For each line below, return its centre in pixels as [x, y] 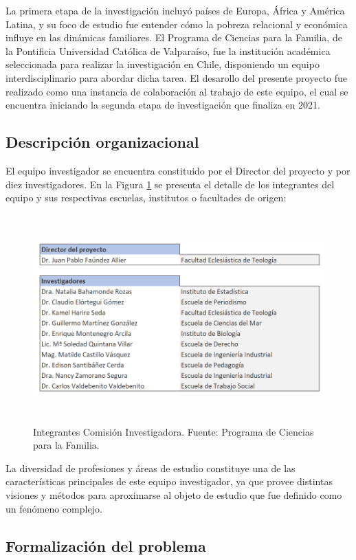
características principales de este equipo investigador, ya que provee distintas [169, 481]
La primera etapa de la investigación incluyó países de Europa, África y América [175, 10]
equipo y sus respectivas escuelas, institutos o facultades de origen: [146, 198]
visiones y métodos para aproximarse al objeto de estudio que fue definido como [174, 495]
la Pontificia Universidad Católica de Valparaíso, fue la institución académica [168, 51]
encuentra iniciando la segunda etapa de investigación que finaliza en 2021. [163, 105]
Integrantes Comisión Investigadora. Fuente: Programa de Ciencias [174, 431]
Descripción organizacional [102, 142]
